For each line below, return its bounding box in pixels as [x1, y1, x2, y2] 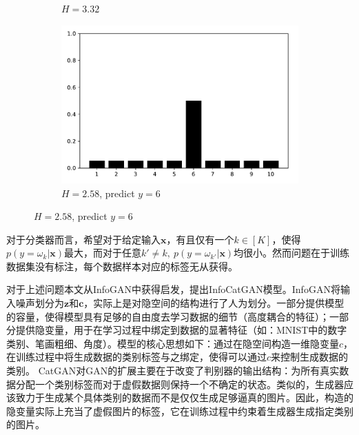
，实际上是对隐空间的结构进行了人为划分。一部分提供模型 [83, 296, 345, 310]
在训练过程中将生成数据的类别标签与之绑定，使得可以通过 [6, 350, 267, 364]
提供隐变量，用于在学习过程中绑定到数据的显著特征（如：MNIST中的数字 [15, 323, 347, 337]
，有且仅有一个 [166, 232, 234, 246]
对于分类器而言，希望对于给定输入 [6, 232, 161, 246]
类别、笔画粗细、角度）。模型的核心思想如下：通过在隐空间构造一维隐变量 [6, 336, 339, 350]
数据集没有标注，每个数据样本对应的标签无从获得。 [6, 259, 238, 273]
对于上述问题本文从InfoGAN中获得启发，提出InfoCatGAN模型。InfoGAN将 [6, 282, 340, 296]
